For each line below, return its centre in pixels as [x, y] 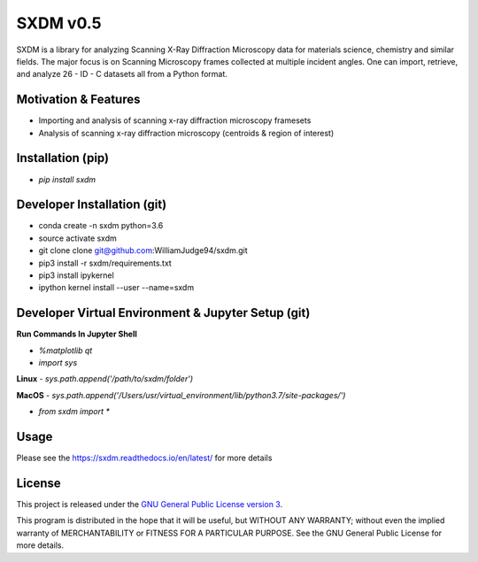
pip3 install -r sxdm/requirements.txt [105, 263]
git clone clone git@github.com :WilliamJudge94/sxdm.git [143, 250]
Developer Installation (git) [92, 205]
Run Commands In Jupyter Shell [77, 334]
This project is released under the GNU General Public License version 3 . [150, 504]
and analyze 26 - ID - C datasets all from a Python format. [122, 74]
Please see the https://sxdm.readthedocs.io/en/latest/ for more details [144, 458]
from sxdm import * [74, 412]
